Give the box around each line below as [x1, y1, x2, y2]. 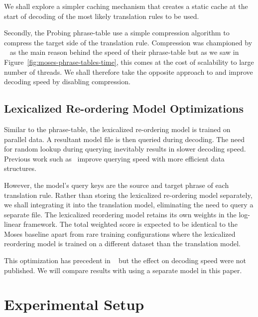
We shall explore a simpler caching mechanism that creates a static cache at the [4, 1, 248, 11]
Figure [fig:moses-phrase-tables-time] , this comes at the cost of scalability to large [4, 56, 254, 67]
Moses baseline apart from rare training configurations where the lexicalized [4, 228, 236, 239]
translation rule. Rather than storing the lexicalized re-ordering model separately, [4, 189, 253, 200]
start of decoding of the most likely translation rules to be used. [4, 10, 199, 21]
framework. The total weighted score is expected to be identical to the [23, 219, 238, 229]
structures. [4, 163, 36, 173]
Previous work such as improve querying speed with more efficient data [4, 153, 225, 163]
